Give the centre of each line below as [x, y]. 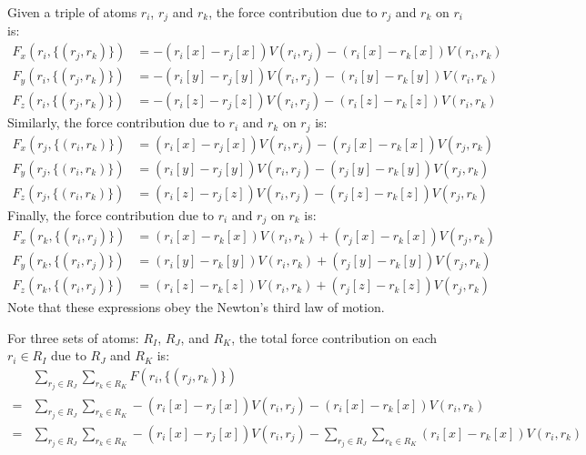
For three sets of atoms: [73, 337]
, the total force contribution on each [334, 337]
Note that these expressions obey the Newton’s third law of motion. [196, 307]
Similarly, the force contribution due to [116, 122]
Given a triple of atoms [72, 12]
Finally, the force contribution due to [111, 214]
